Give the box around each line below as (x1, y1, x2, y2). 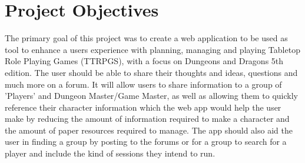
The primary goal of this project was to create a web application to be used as (5, 32, 288, 44)
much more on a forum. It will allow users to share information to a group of (5, 78, 282, 90)
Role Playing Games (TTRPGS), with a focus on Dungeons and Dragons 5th (5, 55, 284, 67)
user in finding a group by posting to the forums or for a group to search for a (5, 135, 287, 148)
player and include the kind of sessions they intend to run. (5, 147, 216, 159)
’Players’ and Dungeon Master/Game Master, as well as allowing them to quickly (5, 89, 298, 102)
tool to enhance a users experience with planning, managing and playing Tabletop (5, 43, 300, 55)
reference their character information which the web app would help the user (5, 101, 281, 113)
